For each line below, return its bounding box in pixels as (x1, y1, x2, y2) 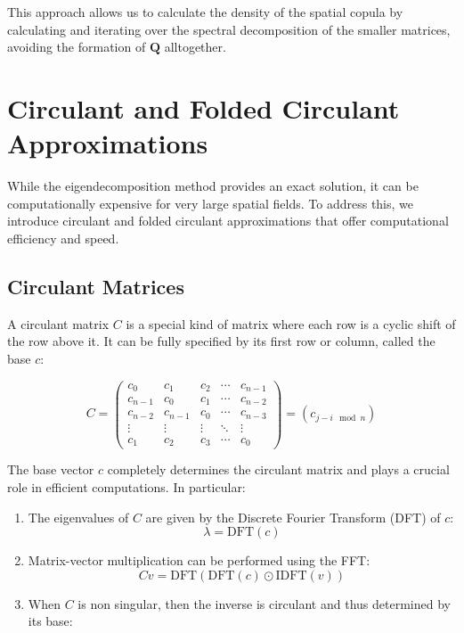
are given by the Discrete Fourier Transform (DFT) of (145, 507, 441, 526)
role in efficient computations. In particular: (7, 478, 246, 497)
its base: (28, 612, 73, 630)
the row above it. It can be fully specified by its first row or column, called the (7, 332, 436, 350)
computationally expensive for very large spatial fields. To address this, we (7, 193, 414, 212)
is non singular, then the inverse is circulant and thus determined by (77, 594, 451, 612)
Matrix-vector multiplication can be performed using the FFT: (28, 551, 370, 570)
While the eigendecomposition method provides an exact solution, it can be (7, 177, 419, 195)
